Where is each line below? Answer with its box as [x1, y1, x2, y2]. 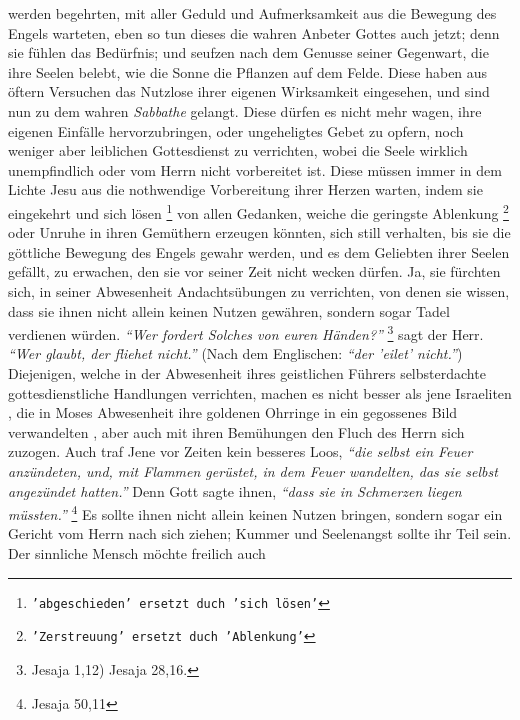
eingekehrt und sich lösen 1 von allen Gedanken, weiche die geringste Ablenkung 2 [8, 199, 509, 223]
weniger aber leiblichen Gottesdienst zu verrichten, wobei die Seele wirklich [8, 140, 468, 161]
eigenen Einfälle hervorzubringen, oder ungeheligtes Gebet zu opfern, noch [8, 120, 464, 141]
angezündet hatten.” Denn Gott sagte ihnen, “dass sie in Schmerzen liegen [8, 480, 462, 501]
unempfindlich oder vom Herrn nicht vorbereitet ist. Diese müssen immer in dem [8, 159, 502, 180]
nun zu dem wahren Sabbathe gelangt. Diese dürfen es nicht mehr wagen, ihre [8, 100, 482, 121]
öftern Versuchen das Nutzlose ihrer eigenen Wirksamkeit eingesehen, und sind [8, 81, 490, 102]
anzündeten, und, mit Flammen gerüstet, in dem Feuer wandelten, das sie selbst [8, 460, 498, 481]
